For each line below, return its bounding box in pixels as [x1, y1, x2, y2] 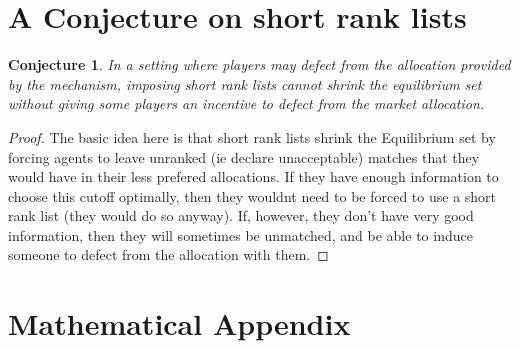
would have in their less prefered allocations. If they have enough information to [8, 166, 499, 187]
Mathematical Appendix [8, 303, 351, 344]
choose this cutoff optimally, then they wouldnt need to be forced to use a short [8, 185, 497, 206]
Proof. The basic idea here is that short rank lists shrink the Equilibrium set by [8, 126, 496, 147]
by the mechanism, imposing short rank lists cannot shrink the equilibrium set [8, 73, 482, 94]
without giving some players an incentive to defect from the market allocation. [8, 93, 485, 114]
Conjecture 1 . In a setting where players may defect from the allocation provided [8, 54, 511, 75]
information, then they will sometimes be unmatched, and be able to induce [8, 224, 473, 245]
